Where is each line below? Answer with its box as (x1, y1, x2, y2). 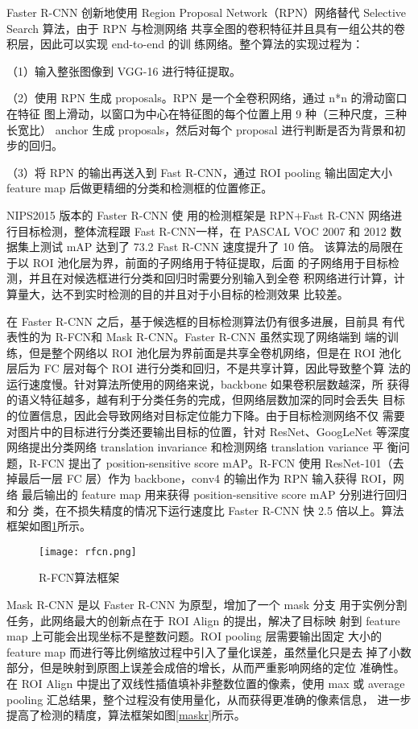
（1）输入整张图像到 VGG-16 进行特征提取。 (6, 62, 242, 79)
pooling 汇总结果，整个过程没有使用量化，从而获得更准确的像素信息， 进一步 (6, 690, 412, 707)
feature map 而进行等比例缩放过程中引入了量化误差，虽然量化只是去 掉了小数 (6, 643, 412, 660)
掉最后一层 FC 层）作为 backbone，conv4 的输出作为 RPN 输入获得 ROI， (6, 470, 393, 487)
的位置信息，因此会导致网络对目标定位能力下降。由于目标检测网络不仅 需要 (6, 407, 405, 424)
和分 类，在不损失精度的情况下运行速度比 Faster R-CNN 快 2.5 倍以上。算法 (6, 501, 404, 518)
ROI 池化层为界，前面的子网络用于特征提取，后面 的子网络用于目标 (32, 253, 388, 270)
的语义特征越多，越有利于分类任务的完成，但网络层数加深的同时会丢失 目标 (6, 391, 405, 408)
